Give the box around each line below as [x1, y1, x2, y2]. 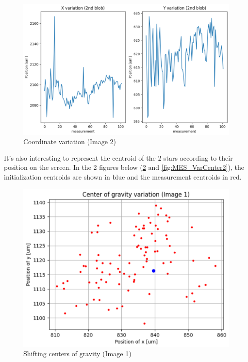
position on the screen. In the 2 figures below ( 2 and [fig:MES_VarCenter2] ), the [4, 162, 244, 172]
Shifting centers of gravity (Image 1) [23, 348, 132, 359]
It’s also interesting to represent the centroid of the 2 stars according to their [4, 152, 233, 163]
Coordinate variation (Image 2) [23, 136, 116, 147]
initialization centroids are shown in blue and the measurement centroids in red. [4, 171, 242, 181]
